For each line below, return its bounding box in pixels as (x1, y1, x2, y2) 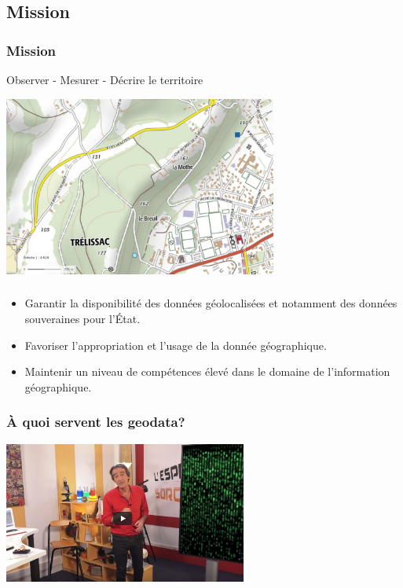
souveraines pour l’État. (24, 310, 141, 326)
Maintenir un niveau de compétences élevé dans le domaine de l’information (24, 363, 390, 380)
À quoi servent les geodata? (6, 412, 185, 432)
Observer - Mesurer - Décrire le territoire (6, 72, 203, 87)
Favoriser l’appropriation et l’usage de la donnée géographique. (24, 336, 327, 353)
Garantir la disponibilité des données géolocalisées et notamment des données (24, 295, 398, 311)
